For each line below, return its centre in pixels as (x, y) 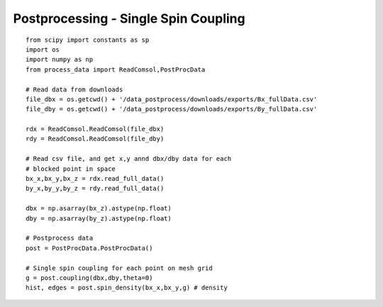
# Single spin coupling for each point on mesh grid (119, 268)
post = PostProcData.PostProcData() (89, 248)
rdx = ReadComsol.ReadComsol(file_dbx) (95, 129)
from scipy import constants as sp (88, 40)
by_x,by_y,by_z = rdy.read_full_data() (95, 189)
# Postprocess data (60, 238)
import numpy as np (60, 60)
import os (43, 49)
